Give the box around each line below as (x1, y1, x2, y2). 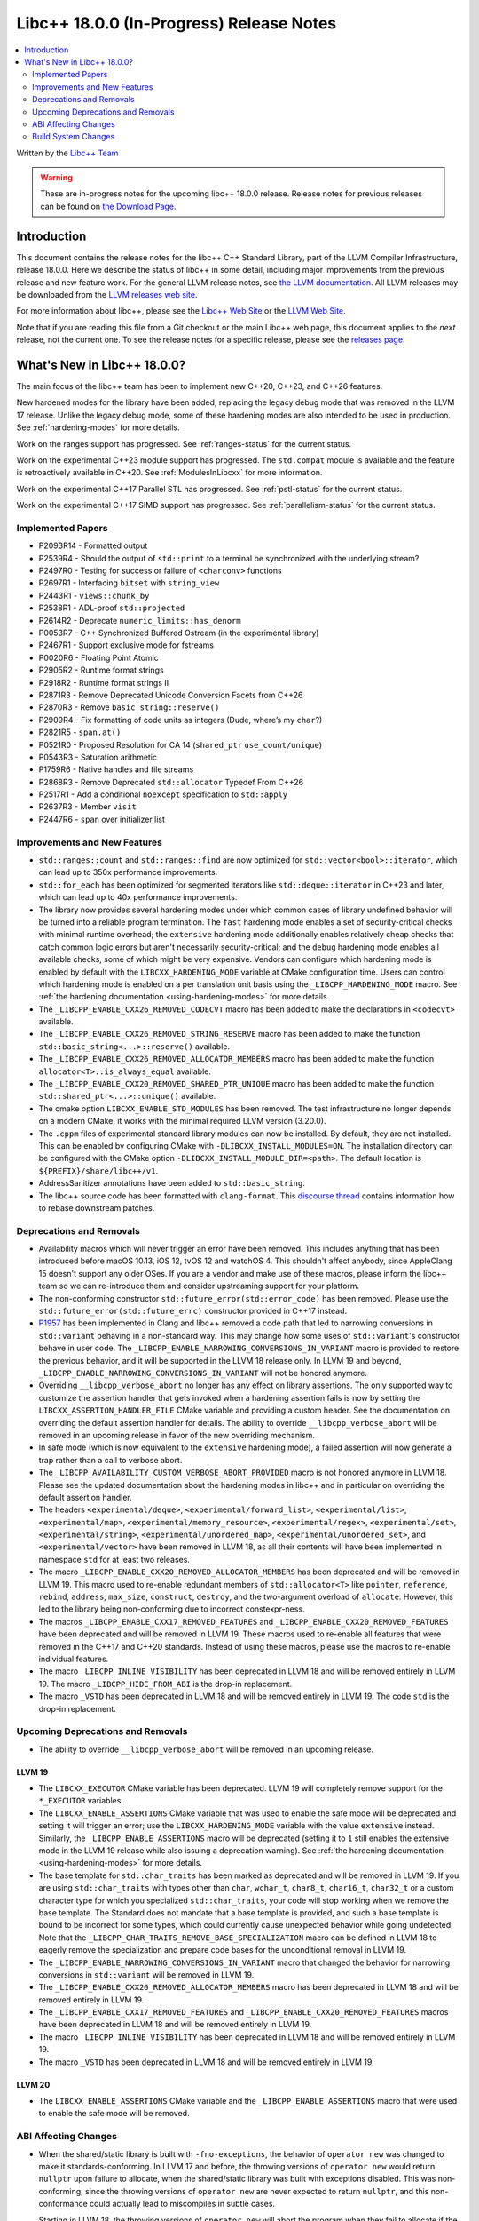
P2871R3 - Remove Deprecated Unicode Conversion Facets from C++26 (38, 689, 303, 700)
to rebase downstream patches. (38, 1202, 155, 1213)
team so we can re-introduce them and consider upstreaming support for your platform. (38, 1280, 360, 1292)
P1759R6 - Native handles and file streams (38, 764, 194, 775)
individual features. (38, 1653, 109, 1664)
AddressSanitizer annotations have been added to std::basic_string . (38, 1178, 305, 1189)
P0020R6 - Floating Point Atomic (38, 652, 160, 663)
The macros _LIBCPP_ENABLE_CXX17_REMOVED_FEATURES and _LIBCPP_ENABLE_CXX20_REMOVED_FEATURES (38, 1616, 449, 1627)
